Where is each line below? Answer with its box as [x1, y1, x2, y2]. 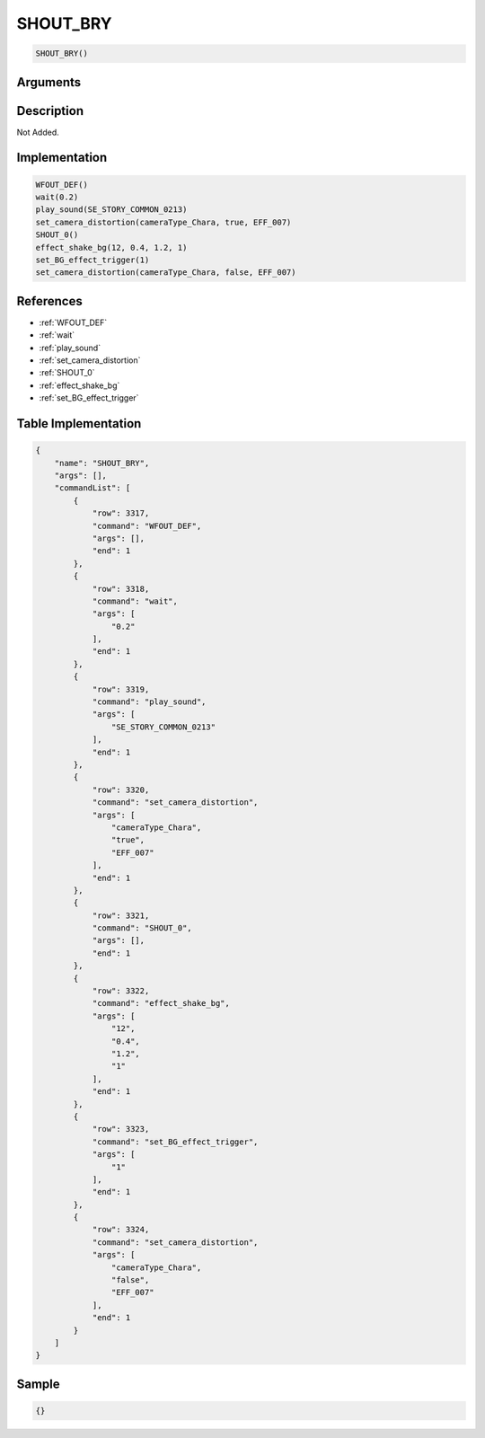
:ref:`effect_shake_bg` [39, 380, 120, 391]
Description [16, 103, 84, 119]
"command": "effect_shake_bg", [92, 998, 231, 1009]
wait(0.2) [35, 192, 79, 202]
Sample [16, 1376, 60, 1391]
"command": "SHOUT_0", [92, 923, 192, 933]
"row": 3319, [92, 684, 150, 694]
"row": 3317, [92, 508, 150, 518]
